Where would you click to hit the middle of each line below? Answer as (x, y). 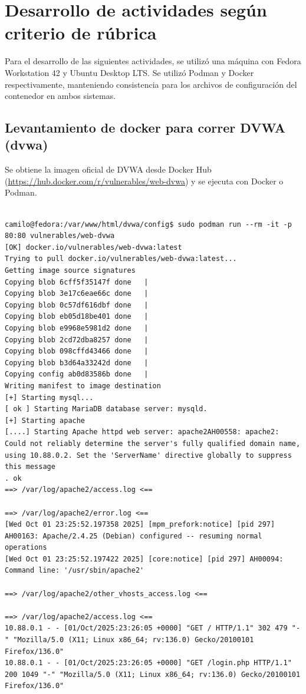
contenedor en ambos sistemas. (60, 96)
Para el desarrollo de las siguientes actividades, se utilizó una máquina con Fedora (153, 61)
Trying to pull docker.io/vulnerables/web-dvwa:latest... (121, 259)
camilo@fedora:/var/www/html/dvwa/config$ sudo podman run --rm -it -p (148, 224)
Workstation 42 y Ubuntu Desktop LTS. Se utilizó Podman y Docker (129, 72)
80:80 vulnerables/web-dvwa (60, 236)
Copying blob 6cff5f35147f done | (77, 282)
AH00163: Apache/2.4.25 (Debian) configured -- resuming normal (134, 536)
